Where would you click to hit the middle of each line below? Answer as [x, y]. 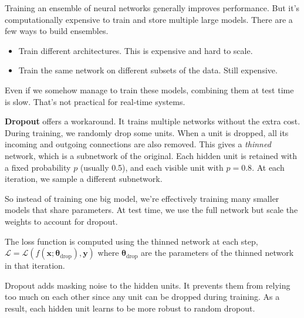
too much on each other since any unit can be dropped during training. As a [142, 297]
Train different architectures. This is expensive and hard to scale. [136, 50]
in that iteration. [35, 265]
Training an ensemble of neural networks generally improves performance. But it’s [152, 8]
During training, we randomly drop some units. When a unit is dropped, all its [147, 132]
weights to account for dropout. [61, 221]
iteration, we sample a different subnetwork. [84, 179]
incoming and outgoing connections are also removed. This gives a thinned [138, 144]
